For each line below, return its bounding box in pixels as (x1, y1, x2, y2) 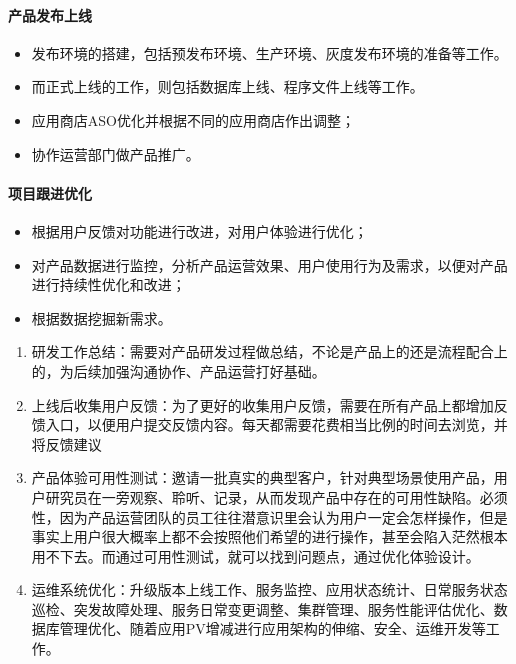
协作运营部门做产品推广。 (31, 143, 200, 164)
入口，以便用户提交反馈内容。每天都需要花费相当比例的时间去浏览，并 (45, 414, 508, 435)
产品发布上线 (8, 4, 92, 25)
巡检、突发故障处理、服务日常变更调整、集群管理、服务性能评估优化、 (31, 598, 494, 619)
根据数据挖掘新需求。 (31, 307, 172, 328)
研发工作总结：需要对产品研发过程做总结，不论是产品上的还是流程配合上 (31, 341, 508, 362)
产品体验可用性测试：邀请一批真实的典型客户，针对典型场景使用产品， (31, 467, 494, 488)
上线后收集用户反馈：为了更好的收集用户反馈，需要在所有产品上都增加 (31, 394, 494, 415)
